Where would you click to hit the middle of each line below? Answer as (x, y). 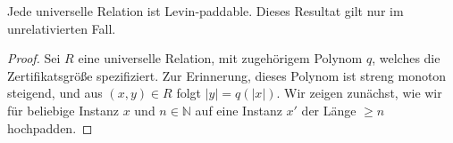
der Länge (329, 110)
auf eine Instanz (239, 110)
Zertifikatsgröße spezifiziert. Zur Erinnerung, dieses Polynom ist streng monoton (227, 75)
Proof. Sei (34, 58)
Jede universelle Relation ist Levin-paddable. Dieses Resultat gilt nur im (206, 11)
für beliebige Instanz (63, 110)
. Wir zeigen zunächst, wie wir (359, 93)
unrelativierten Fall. (62, 28)
